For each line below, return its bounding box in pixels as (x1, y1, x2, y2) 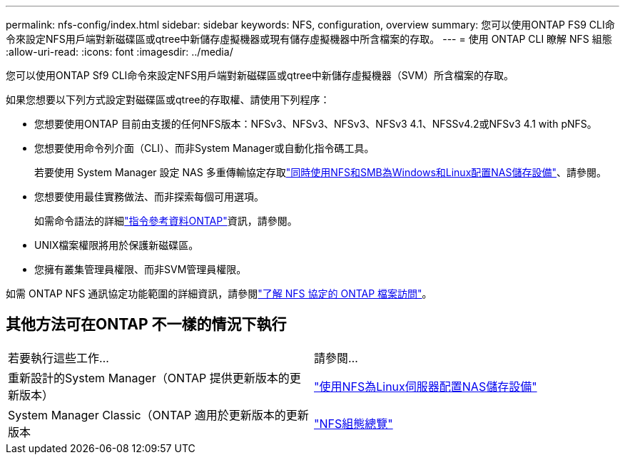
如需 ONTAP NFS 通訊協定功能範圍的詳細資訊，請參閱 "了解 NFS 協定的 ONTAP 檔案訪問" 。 (6, 287, 432, 300)
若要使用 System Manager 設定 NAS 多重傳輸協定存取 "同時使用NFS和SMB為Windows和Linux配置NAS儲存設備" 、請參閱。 (34, 166, 606, 178)
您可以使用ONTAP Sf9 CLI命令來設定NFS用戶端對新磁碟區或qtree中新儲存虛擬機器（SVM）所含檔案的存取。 (6, 69, 514, 81)
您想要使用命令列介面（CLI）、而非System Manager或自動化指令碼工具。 (34, 142, 375, 154)
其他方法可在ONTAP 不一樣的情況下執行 (6, 315, 287, 334)
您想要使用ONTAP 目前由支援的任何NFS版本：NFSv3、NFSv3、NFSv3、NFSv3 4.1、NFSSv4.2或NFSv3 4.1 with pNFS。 (34, 118, 597, 130)
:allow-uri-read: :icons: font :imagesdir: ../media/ (6, 46, 233, 58)
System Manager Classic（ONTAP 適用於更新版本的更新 (8, 407, 309, 422)
